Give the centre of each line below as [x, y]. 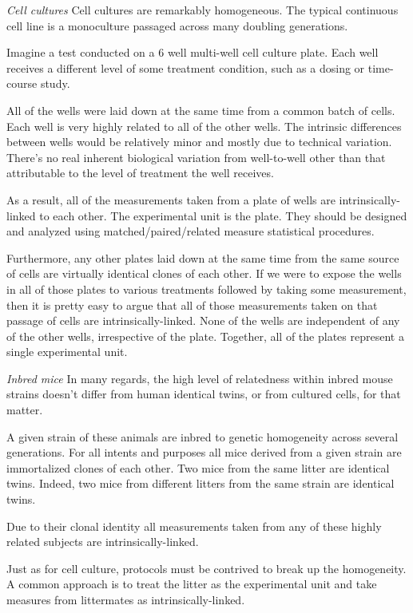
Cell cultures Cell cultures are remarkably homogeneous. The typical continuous [203, 10]
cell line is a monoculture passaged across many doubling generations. [177, 25]
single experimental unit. [67, 352]
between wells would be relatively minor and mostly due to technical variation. [199, 142]
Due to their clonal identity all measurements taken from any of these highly [194, 526]
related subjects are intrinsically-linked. [103, 542]
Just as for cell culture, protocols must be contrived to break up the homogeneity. [206, 568]
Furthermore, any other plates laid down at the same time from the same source [203, 257]
